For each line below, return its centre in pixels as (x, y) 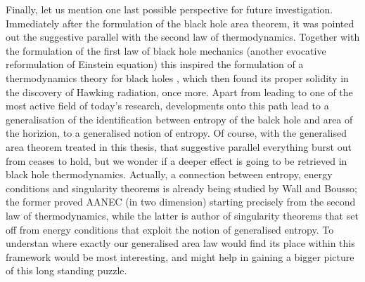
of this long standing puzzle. (66, 270)
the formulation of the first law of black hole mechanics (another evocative (166, 50)
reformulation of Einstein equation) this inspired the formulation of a (155, 64)
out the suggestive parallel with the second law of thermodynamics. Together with (183, 37)
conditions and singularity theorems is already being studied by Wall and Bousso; (181, 188)
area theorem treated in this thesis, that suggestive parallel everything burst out (179, 146)
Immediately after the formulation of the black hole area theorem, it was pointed (180, 23)
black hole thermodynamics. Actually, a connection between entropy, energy (169, 174)
